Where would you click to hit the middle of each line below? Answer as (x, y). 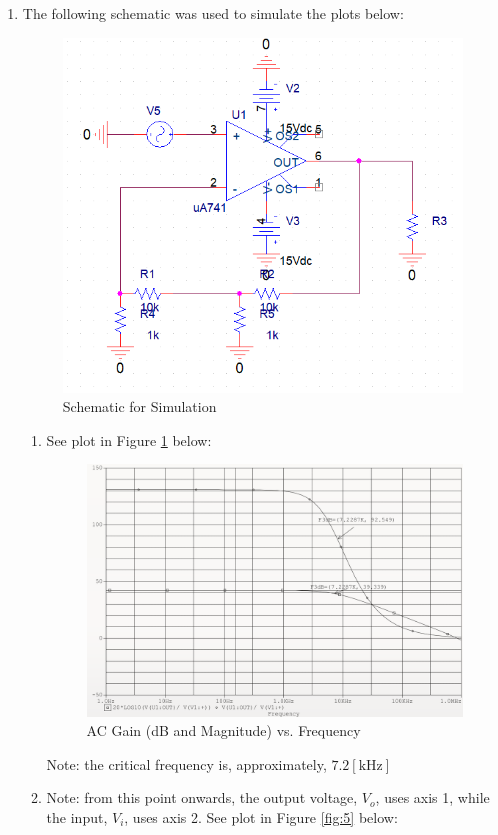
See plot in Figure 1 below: (129, 439)
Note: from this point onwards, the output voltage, (202, 797)
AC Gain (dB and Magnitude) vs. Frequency (223, 730)
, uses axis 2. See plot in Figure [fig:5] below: (261, 816)
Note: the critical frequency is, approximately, (186, 763)
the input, (77, 816)
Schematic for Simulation (139, 406)
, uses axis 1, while (432, 797)
